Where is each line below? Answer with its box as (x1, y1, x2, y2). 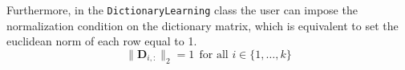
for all (199, 49, 229, 60)
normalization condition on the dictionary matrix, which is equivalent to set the (6, 17, 399, 33)
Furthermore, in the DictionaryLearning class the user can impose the (6, 2, 358, 17)
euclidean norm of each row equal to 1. (6, 33, 197, 49)
